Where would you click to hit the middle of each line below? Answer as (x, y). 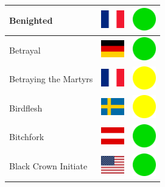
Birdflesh (26, 108)
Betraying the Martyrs (51, 79)
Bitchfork (27, 137)
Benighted (31, 20)
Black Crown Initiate (48, 166)
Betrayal (25, 50)
